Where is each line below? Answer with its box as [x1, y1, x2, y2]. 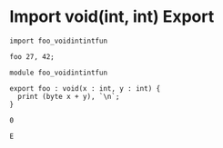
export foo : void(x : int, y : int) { [9, 84, 161, 93]
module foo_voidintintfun [9, 68, 107, 77]
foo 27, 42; [9, 52, 55, 61]
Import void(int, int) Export [9, 6, 215, 27]
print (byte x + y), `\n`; [17, 92, 120, 101]
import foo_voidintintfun [9, 36, 107, 45]
